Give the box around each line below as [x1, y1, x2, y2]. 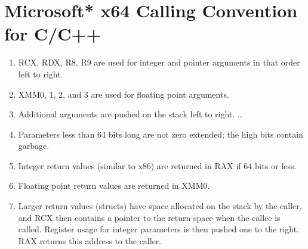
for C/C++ [4, 21, 101, 46]
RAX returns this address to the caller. [18, 234, 162, 247]
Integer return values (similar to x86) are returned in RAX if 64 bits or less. [18, 159, 297, 172]
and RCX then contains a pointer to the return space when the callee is [18, 211, 281, 223]
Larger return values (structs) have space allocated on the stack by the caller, [18, 200, 302, 212]
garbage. [18, 139, 50, 152]
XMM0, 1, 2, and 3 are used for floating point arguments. [18, 88, 229, 100]
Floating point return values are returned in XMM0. [18, 179, 210, 192]
